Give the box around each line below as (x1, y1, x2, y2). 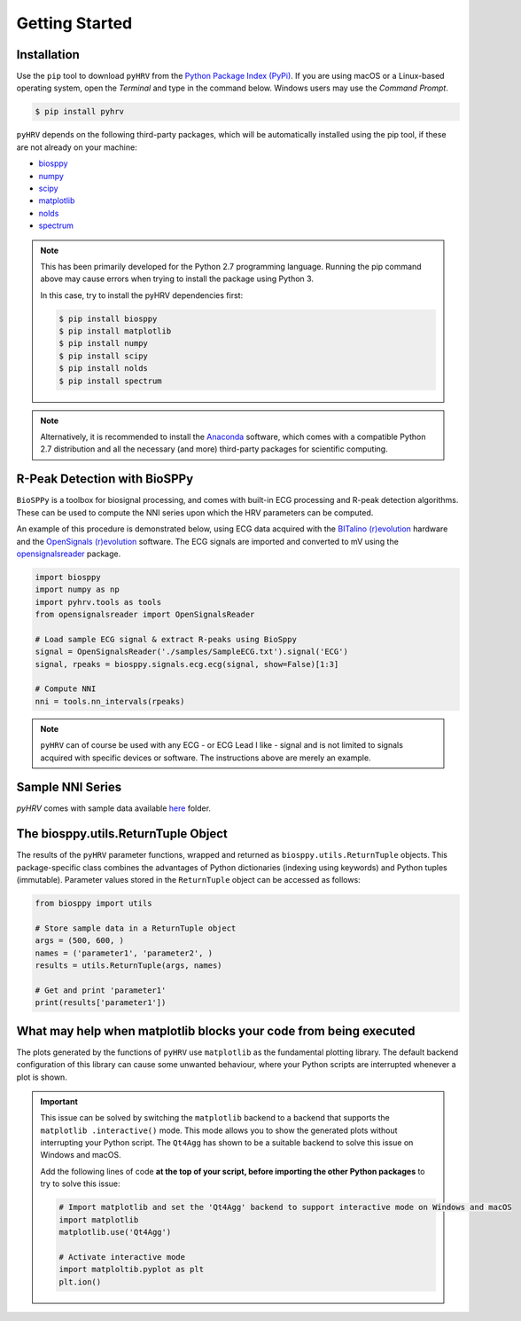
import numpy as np (35, 585, 120, 594)
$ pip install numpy (58, 338, 148, 349)
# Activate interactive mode (58, 1252, 186, 1262)
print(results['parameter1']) (35, 998, 167, 1008)
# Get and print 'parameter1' (35, 985, 167, 995)
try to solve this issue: (40, 1178, 121, 1189)
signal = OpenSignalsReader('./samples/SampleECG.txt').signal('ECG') (35, 647, 349, 657)
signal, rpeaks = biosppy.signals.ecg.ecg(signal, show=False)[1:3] (35, 659, 339, 669)
